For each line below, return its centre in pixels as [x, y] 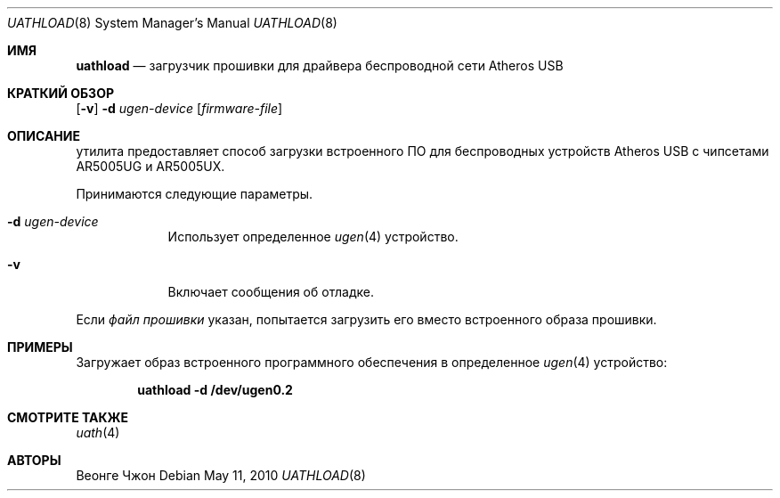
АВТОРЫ [34, 460]
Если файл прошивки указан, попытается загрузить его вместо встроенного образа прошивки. [366, 319]
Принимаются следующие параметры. [195, 194]
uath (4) [98, 433]
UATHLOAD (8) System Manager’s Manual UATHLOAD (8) [172, 23]
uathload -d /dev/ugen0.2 [215, 390]
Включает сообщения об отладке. [271, 292]
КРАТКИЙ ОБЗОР [61, 93]
